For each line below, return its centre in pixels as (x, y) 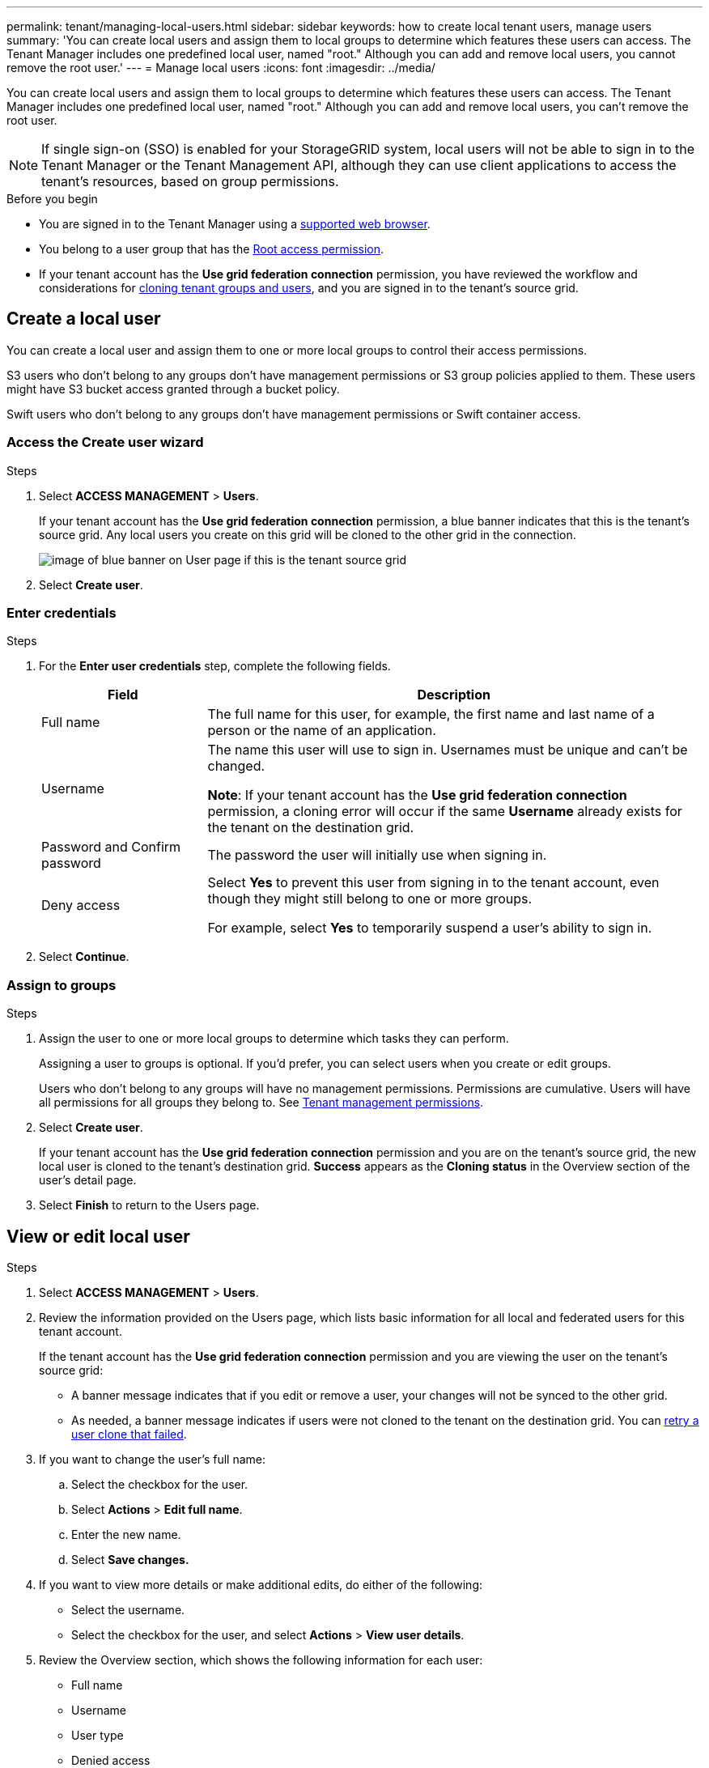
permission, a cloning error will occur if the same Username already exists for (445, 812)
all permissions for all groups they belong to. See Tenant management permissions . (261, 1103)
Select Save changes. (130, 1559)
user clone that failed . (129, 1434)
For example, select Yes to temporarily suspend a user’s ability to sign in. (430, 928)
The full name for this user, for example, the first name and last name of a (431, 714)
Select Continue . (84, 957)
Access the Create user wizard (105, 442)
